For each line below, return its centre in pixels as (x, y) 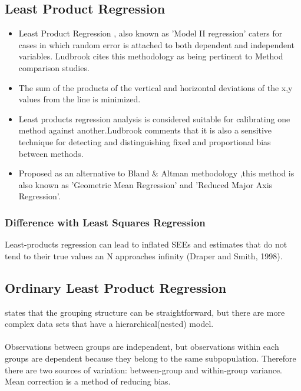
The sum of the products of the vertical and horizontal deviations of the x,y (156, 87)
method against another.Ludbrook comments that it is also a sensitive (145, 130)
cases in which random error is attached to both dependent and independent (157, 44)
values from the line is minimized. (80, 99)
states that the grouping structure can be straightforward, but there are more (145, 312)
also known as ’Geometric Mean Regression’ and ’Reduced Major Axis (145, 184)
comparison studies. (54, 67)
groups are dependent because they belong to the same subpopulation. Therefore (150, 358)
